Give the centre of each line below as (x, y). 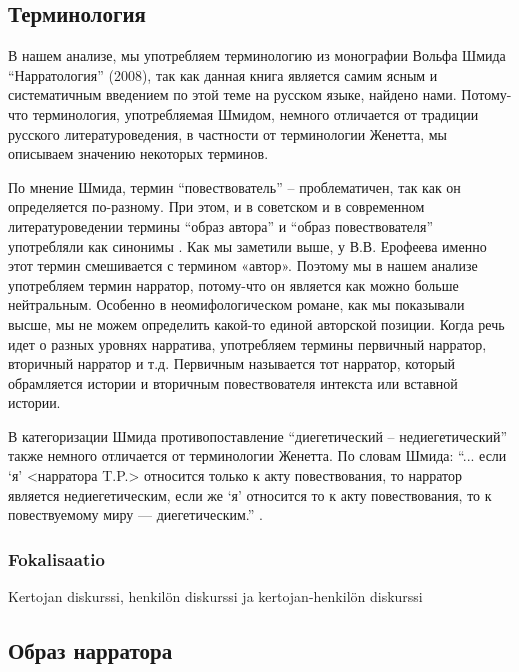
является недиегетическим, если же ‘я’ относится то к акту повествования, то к (250, 494)
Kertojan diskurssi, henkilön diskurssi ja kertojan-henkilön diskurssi (215, 596)
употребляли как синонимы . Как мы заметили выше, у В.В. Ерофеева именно (247, 245)
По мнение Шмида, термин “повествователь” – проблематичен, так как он (234, 186)
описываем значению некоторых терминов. (138, 153)
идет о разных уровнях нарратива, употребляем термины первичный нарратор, (247, 343)
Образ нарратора (90, 650)
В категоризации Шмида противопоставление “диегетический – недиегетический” (258, 435)
